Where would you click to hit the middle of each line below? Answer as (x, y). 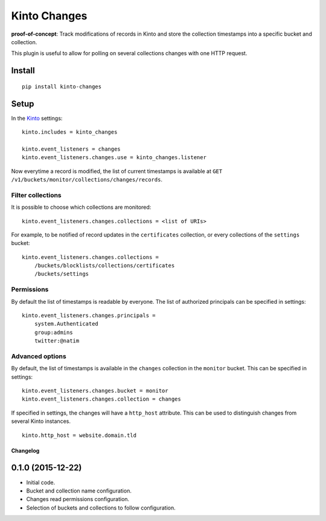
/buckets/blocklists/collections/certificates (104, 266)
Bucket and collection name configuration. (79, 491)
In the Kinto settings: (37, 118)
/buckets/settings (62, 274)
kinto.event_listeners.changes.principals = (89, 316)
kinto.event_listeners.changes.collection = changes (101, 399)
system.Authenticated (66, 324)
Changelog (25, 450)
